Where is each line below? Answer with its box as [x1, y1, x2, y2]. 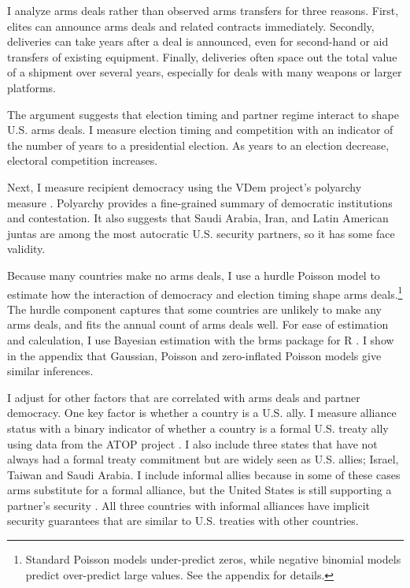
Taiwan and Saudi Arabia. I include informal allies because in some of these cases [7, 466, 401, 482]
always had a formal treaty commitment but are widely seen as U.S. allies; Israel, [7, 451, 399, 467]
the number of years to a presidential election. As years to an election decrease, [7, 136, 390, 153]
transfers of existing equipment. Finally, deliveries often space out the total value [7, 48, 397, 65]
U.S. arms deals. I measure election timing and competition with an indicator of [7, 121, 393, 138]
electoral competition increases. [7, 152, 158, 169]
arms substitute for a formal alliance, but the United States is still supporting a [7, 482, 392, 498]
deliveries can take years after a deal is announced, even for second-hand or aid [7, 33, 389, 50]
